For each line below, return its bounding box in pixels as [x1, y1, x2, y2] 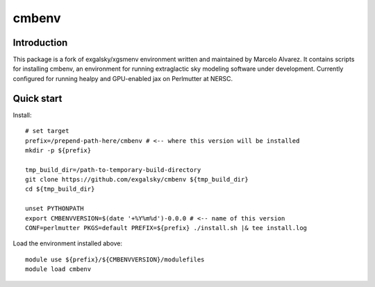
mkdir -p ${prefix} [25, 146, 92, 154]
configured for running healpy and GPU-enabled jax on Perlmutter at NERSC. [12, 74, 233, 82]
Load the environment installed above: [12, 239, 123, 247]
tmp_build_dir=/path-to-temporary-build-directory [25, 166, 201, 173]
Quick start [12, 92, 62, 104]
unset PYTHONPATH [25, 205, 84, 213]
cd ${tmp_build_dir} [25, 185, 95, 193]
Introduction [12, 37, 68, 49]
